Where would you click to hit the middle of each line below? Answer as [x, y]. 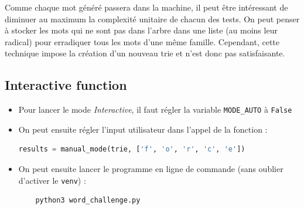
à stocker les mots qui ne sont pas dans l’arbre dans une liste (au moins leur [141, 30]
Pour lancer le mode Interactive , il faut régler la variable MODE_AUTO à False [155, 109]
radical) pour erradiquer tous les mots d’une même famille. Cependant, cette [142, 41]
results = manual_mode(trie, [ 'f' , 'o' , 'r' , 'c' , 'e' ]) [132, 149]
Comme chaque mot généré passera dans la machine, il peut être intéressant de [146, 7]
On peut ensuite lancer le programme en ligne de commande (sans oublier [151, 169]
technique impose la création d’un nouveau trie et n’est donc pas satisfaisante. [145, 53]
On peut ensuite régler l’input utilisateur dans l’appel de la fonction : [143, 129]
